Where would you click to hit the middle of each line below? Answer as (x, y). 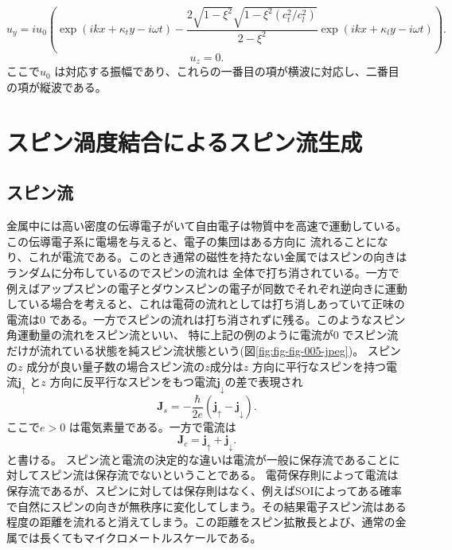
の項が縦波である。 (56, 87)
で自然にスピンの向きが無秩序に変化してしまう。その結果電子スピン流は (195, 506)
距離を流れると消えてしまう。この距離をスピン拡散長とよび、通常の (217, 522)
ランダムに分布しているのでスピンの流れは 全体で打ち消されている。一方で (203, 273)
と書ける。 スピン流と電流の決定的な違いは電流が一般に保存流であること (198, 459)
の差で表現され (264, 382)
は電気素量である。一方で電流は (152, 427)
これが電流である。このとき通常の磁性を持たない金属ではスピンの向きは (218, 257)
